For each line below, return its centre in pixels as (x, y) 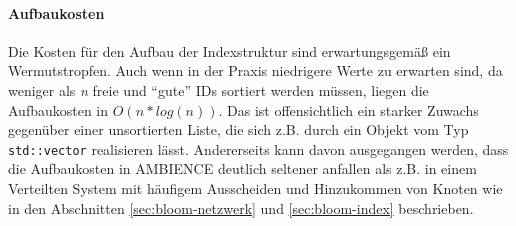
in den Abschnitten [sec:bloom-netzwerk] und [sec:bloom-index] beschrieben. (241, 207)
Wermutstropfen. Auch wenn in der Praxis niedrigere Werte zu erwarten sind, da (255, 70)
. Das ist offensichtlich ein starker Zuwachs (348, 109)
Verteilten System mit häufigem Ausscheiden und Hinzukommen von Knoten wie (255, 188)
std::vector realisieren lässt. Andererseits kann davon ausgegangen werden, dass (258, 148)
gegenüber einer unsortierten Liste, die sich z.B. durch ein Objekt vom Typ (238, 129)
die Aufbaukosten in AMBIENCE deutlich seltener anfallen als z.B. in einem (242, 168)
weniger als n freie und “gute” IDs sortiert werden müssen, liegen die (218, 89)
